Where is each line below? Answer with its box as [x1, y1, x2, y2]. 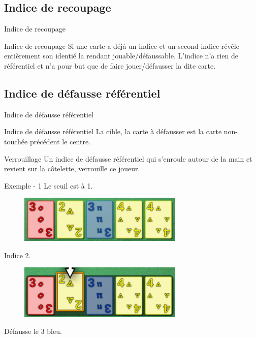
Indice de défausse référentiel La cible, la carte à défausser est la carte [4, 126, 222, 137]
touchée [4, 136, 28, 146]
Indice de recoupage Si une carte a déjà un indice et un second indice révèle [4, 40, 239, 51]
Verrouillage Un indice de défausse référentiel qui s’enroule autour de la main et [4, 153, 252, 164]
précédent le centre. [29, 136, 90, 146]
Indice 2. [4, 250, 31, 260]
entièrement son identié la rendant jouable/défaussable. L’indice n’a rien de [4, 50, 239, 61]
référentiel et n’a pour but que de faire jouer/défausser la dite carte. [4, 60, 216, 71]
